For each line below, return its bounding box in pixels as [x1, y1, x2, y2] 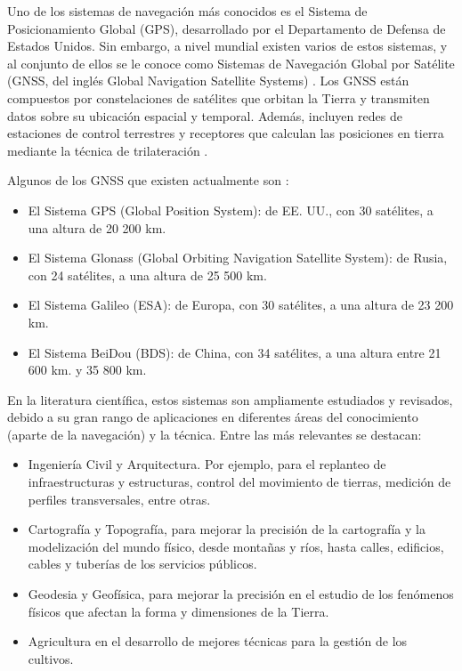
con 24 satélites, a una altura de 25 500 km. [28, 265, 267, 284]
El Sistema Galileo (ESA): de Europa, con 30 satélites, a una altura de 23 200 [28, 295, 454, 314]
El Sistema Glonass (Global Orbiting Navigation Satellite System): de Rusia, [28, 248, 448, 267]
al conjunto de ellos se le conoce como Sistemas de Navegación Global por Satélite [7, 53, 455, 72]
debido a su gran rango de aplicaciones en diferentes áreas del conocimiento [7, 408, 418, 426]
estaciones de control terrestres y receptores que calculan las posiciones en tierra [7, 124, 444, 142]
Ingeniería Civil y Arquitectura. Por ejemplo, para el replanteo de [28, 455, 386, 473]
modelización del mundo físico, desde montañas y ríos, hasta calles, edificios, [28, 537, 444, 555]
